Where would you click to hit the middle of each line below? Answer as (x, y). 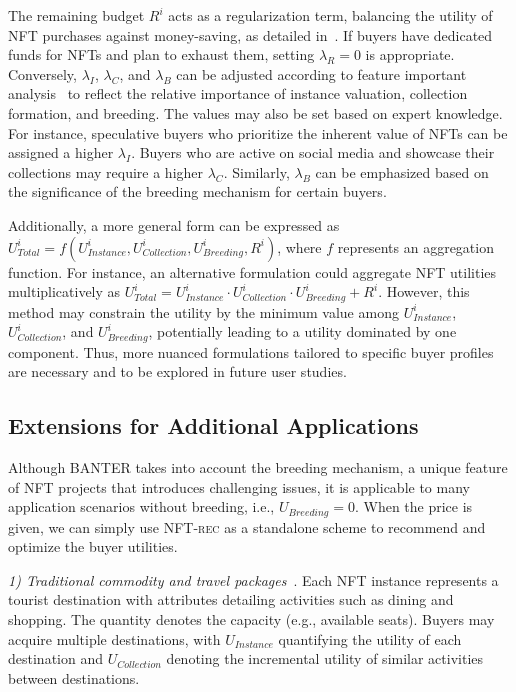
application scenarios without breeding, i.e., (141, 506)
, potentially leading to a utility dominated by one (302, 331)
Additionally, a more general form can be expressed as (174, 224)
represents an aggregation (415, 246)
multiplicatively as (64, 291)
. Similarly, (256, 171)
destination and (55, 658)
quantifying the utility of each (370, 638)
